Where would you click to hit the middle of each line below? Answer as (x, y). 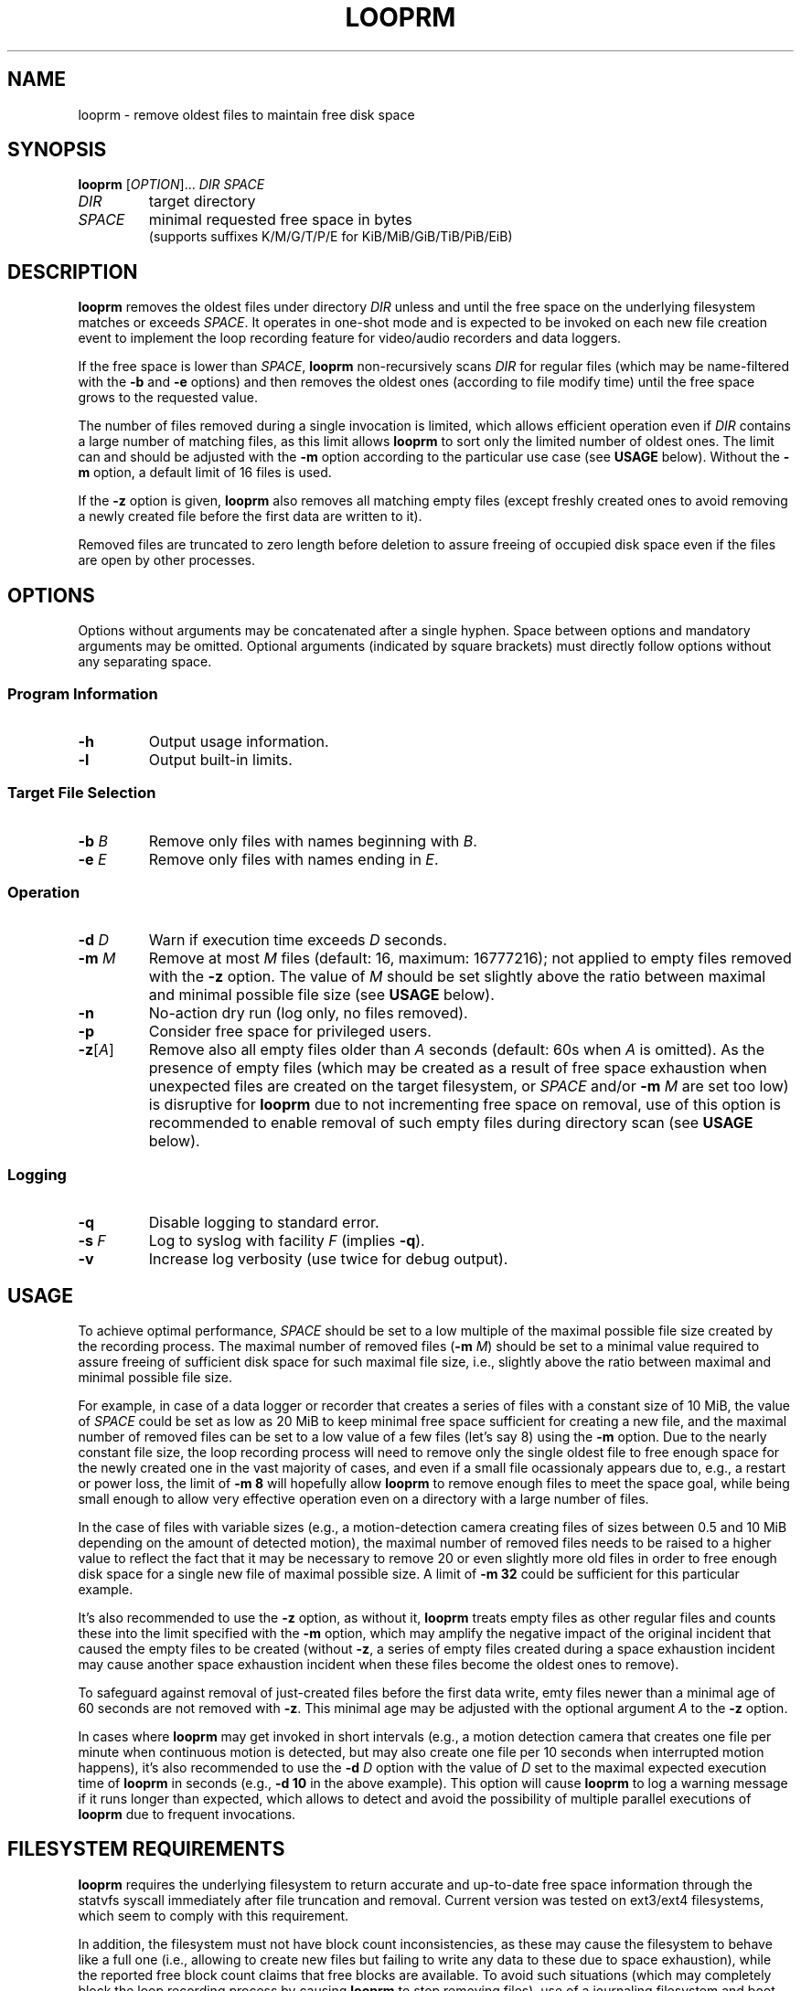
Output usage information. (239, 741)
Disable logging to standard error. (264, 1223)
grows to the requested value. (168, 398)
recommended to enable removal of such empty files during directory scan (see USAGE (451, 1123)
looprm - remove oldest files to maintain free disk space (246, 114)
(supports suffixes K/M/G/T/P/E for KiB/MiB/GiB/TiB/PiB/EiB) (331, 237)
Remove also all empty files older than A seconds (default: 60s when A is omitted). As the (457, 1050)
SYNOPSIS (57, 150)
